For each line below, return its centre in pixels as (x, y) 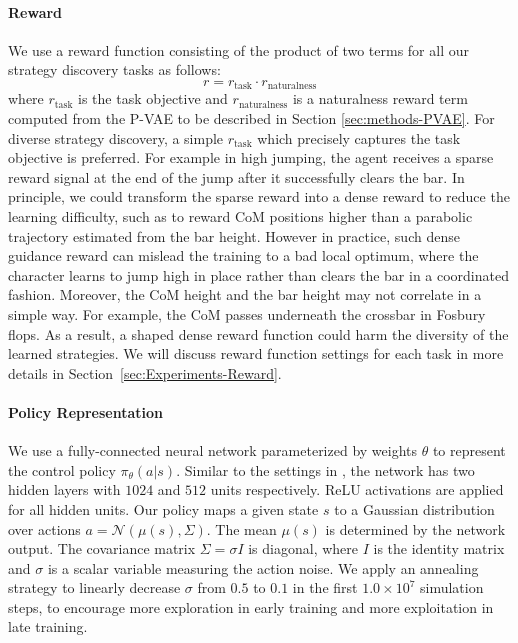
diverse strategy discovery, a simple (116, 137)
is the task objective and (153, 98)
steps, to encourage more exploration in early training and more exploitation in (251, 606)
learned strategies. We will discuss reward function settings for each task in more (256, 353)
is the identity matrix (439, 548)
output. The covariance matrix (102, 548)
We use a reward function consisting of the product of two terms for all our (238, 49)
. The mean (241, 528)
